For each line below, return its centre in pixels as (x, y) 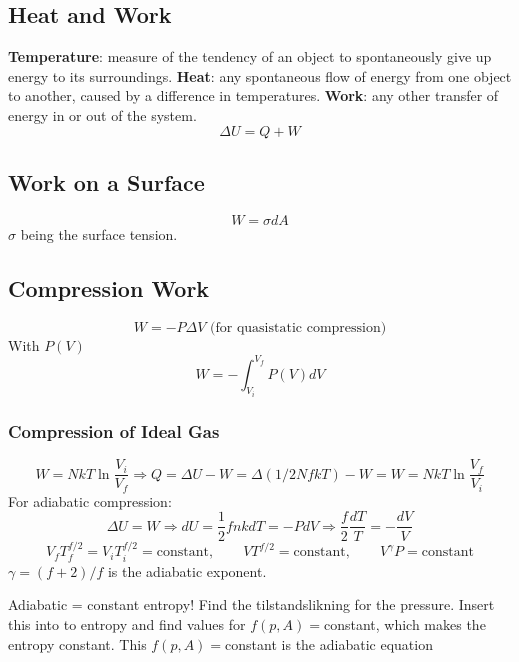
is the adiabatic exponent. (187, 570)
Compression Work (109, 287)
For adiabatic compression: (90, 500)
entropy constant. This (77, 643)
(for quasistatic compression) (298, 327)
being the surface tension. (99, 233)
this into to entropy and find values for (127, 623)
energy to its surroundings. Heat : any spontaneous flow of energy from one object (260, 75)
